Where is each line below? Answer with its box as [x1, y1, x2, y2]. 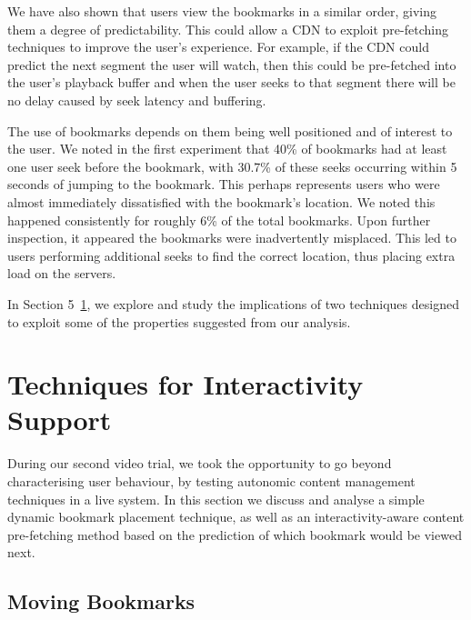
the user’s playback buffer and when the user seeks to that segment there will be [7, 73, 456, 92]
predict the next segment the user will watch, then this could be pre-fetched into [7, 55, 456, 74]
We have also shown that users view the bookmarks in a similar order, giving [7, 2, 436, 20]
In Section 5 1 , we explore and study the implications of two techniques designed [7, 294, 459, 313]
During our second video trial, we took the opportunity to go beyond [7, 454, 392, 473]
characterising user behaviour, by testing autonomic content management [7, 472, 416, 490]
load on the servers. [7, 264, 116, 283]
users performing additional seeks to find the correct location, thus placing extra [7, 245, 456, 265]
